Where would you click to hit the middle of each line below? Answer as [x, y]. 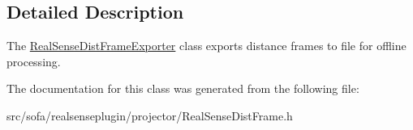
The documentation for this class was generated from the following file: [183, 88]
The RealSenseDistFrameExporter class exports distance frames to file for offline [206, 46]
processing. [34, 61]
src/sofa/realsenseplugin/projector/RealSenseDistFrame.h [150, 115]
